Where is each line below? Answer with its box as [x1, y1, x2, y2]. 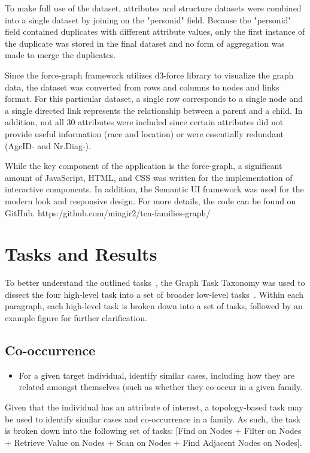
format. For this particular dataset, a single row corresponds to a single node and [5, 92, 303, 105]
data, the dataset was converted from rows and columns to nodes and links [5, 80, 279, 93]
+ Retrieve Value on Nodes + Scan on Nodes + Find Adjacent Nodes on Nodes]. [5, 436, 302, 448]
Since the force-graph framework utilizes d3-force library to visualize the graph [5, 68, 294, 81]
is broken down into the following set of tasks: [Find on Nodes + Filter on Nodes [5, 424, 302, 437]
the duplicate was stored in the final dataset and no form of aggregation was [5, 37, 285, 49]
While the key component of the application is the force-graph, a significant [5, 159, 282, 172]
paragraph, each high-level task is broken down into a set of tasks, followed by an [5, 300, 303, 312]
